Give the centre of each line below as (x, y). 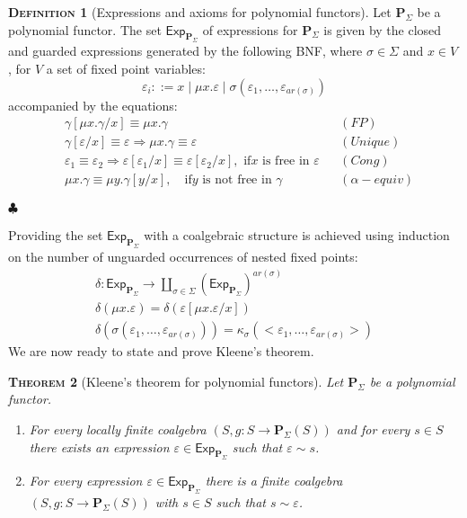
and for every (373, 429)
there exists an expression (99, 447)
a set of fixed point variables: (126, 68)
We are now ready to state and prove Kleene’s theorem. (161, 351)
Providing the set (56, 235)
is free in (286, 161)
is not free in (237, 180)
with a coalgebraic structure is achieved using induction (297, 235)
